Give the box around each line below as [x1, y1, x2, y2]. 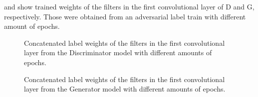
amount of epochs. [4, 21, 60, 31]
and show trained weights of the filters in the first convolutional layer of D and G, [4, 1, 255, 11]
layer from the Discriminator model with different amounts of [24, 47, 212, 58]
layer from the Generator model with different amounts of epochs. [24, 84, 226, 94]
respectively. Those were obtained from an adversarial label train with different [4, 11, 246, 21]
